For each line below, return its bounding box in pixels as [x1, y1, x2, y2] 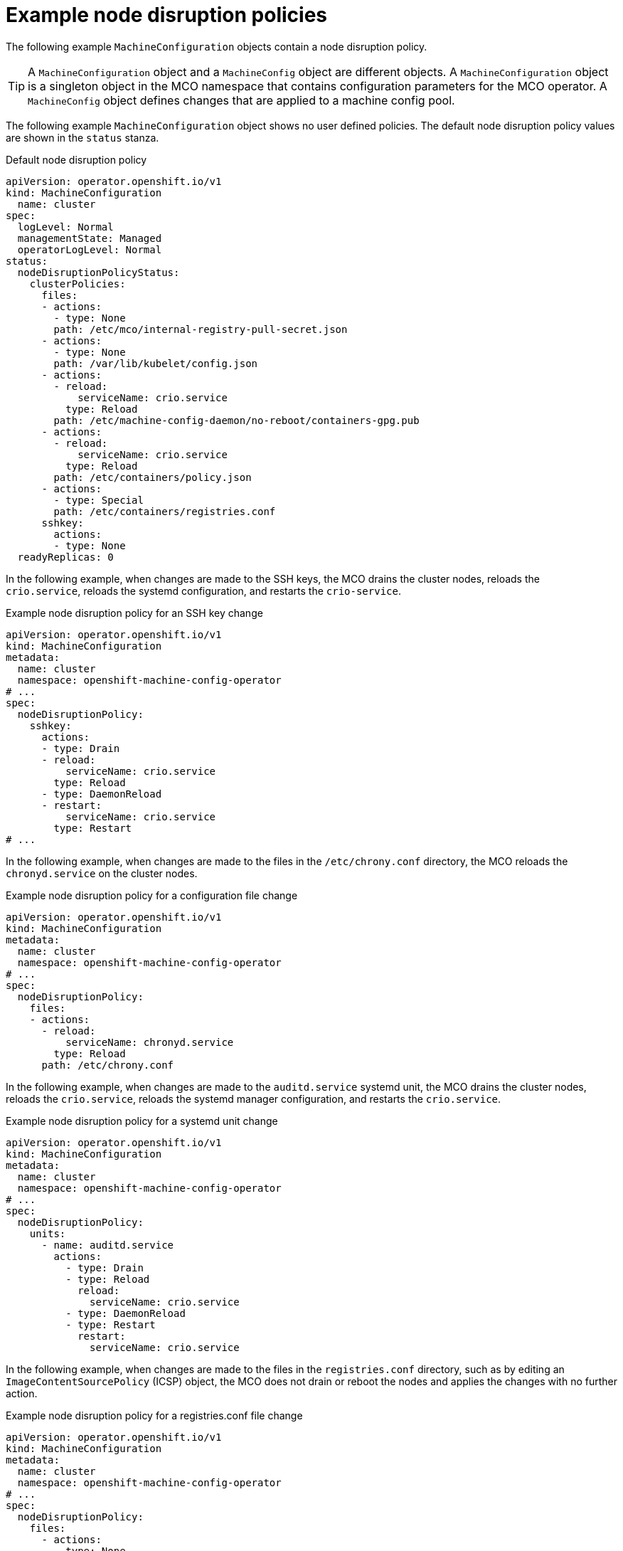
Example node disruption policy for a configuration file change [6, 889, 298, 901]
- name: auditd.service [41, 1239, 174, 1251]
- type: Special [53, 494, 144, 506]
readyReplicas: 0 [17, 551, 114, 563]
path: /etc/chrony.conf [41, 1059, 174, 1071]
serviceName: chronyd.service [65, 1036, 234, 1048]
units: [29, 1227, 66, 1239]
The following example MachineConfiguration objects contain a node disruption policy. [6, 40, 427, 53]
